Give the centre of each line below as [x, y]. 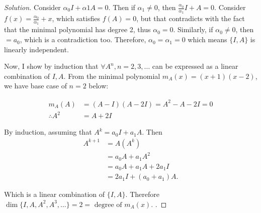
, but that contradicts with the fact [191, 18]
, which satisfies [76, 18]
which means [207, 39]
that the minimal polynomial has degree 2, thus [77, 29]
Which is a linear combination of [55, 194]
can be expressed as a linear [195, 66]
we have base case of [35, 86]
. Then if [122, 7]
